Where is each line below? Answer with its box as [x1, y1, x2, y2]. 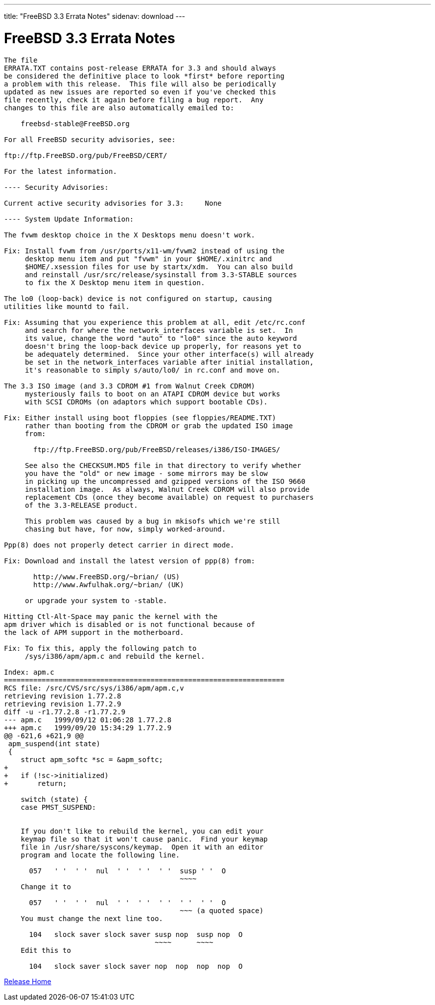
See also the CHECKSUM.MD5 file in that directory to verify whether [25, 461, 301, 469]
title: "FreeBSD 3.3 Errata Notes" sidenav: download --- [4, 12, 185, 20]
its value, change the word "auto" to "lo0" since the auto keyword [25, 334, 297, 342]
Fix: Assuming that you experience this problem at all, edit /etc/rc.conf [4, 318, 305, 326]
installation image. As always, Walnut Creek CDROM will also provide [25, 485, 310, 493]
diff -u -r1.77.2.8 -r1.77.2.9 [4, 707, 126, 716]
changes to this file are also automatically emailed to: [4, 103, 234, 112]
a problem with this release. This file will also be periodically [4, 79, 276, 88]
